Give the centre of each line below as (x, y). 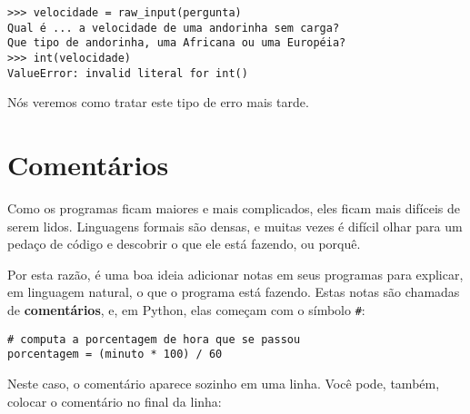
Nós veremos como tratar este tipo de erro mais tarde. (158, 102)
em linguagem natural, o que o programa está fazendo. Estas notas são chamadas (234, 292)
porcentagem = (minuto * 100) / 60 (115, 355)
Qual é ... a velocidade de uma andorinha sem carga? (174, 28)
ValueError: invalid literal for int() (128, 73)
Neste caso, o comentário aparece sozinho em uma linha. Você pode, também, (224, 383)
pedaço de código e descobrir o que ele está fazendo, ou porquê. (184, 244)
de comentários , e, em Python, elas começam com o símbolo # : (186, 309)
